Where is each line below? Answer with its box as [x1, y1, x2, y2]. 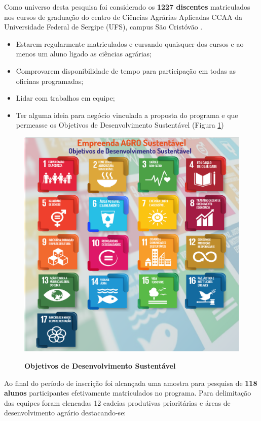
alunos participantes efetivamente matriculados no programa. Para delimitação [4, 387, 251, 398]
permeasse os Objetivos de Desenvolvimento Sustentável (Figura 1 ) [16, 119, 224, 130]
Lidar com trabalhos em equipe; [16, 93, 115, 103]
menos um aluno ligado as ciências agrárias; [16, 48, 152, 59]
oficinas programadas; [16, 75, 84, 86]
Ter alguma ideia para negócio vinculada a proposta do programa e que [16, 109, 238, 120]
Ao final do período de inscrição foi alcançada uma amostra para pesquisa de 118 [4, 377, 257, 388]
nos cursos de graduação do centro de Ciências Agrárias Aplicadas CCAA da [4, 11, 243, 22]
